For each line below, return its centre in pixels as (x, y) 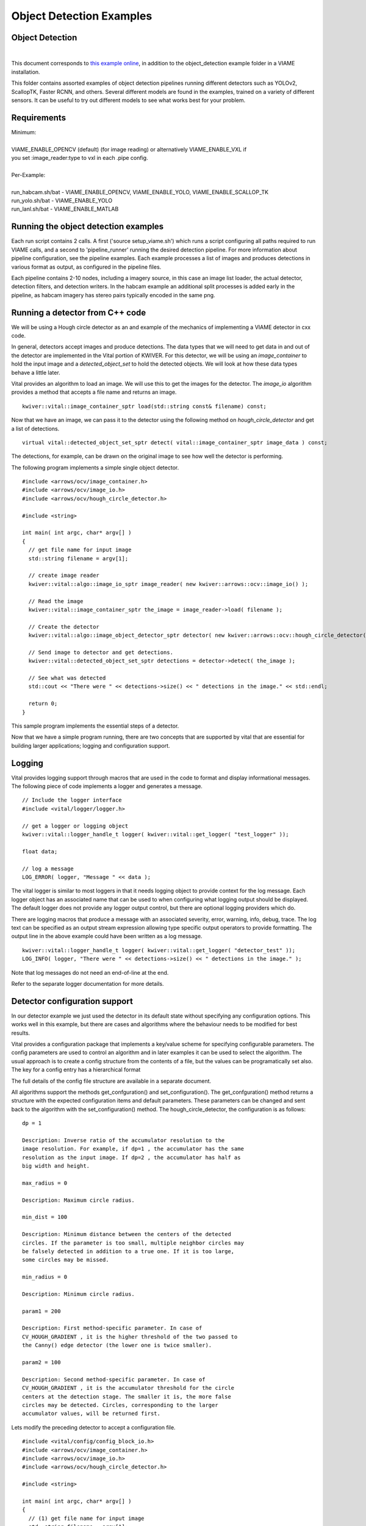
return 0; (43, 704)
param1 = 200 (41, 1311)
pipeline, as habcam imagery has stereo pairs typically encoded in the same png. (113, 295)
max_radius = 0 (45, 1183)
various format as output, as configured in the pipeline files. (86, 267)
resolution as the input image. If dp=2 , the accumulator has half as (131, 1157)
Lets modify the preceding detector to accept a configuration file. (94, 1427)
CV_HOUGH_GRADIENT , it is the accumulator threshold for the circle (128, 1388)
